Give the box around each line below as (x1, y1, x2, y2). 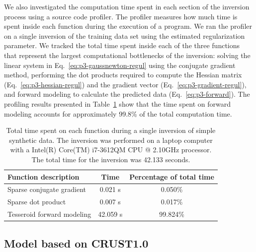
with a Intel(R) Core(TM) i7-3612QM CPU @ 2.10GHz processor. (10, 144, 212, 155)
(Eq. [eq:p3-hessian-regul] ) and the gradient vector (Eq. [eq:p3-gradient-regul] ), (4, 79, 247, 89)
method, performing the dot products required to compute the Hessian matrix (4, 69, 242, 80)
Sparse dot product (7, 196, 66, 207)
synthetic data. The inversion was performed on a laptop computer (9, 134, 213, 145)
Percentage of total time (129, 171, 214, 182)
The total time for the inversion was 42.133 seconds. (31, 154, 190, 164)
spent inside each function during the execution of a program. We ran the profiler (4, 21, 252, 31)
